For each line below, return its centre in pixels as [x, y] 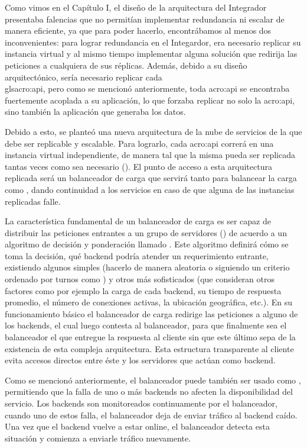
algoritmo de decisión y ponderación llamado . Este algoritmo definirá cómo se [147, 244]
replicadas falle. [33, 201]
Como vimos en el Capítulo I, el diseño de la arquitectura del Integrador [136, 7]
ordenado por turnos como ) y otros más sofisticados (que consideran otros [140, 279]
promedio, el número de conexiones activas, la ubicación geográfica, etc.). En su [149, 302]
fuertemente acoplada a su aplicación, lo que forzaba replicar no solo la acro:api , [150, 100]
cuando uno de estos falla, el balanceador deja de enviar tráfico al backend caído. [151, 415]
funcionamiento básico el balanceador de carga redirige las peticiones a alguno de [151, 313]
